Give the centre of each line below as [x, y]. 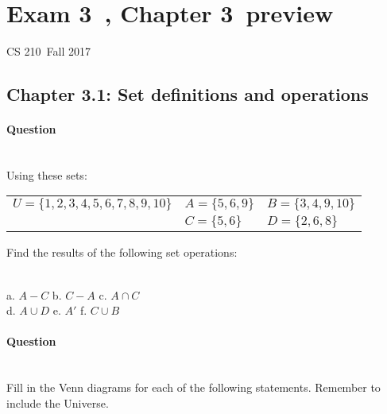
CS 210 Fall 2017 [48, 51]
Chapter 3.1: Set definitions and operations [188, 94]
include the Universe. [58, 402]
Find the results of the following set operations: [122, 252]
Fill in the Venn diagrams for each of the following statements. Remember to [193, 387]
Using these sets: [47, 174]
